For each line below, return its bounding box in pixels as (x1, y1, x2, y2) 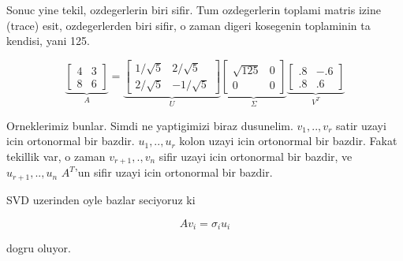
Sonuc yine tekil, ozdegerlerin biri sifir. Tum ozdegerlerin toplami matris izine (6, 2, 381, 17)
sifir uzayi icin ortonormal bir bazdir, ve (159, 148, 353, 165)
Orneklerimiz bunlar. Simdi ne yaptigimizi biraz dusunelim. (6, 117, 293, 133)
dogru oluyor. (6, 239, 71, 255)
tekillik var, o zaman (6, 148, 106, 165)
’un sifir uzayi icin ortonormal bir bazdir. (74, 164, 273, 181)
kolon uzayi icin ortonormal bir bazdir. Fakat (179, 132, 397, 149)
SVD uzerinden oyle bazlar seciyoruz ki (6, 191, 196, 207)
